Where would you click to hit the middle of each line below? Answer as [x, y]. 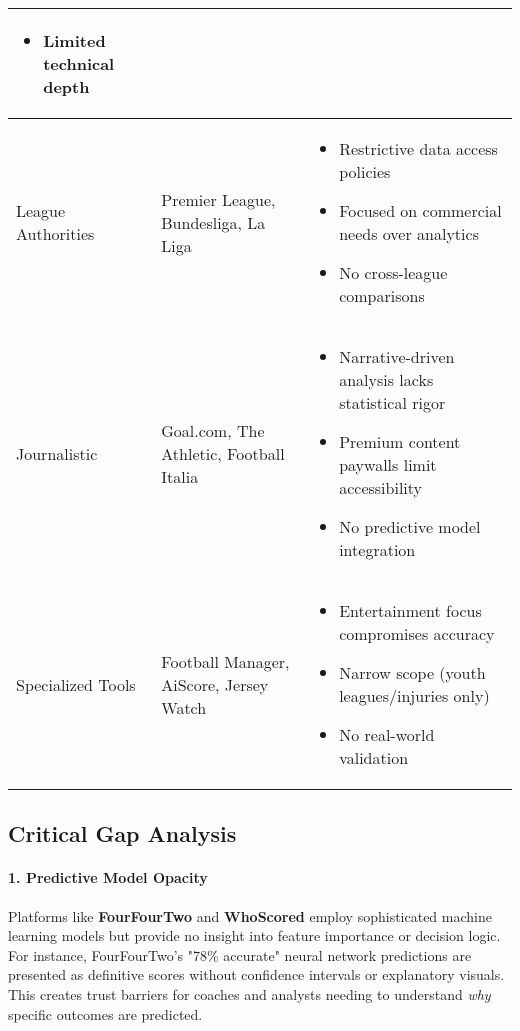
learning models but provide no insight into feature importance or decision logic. [254, 935]
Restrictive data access [418, 148]
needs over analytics [409, 233]
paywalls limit [388, 464]
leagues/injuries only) [414, 695]
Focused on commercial [420, 210]
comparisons [382, 295]
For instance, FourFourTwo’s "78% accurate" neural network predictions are [240, 954]
